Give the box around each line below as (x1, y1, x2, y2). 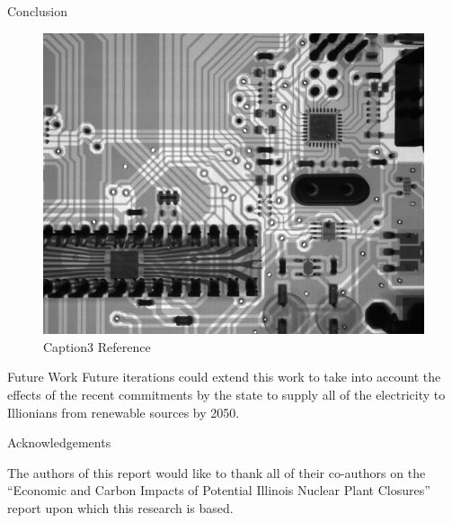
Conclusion (7, 2, 67, 20)
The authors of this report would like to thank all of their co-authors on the (7, 463, 426, 482)
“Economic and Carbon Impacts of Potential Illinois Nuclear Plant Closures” (7, 481, 430, 500)
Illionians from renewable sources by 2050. (7, 402, 240, 421)
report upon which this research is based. (7, 498, 234, 517)
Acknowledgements (7, 433, 111, 452)
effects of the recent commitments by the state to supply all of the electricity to (7, 384, 446, 403)
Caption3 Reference (43, 337, 151, 356)
